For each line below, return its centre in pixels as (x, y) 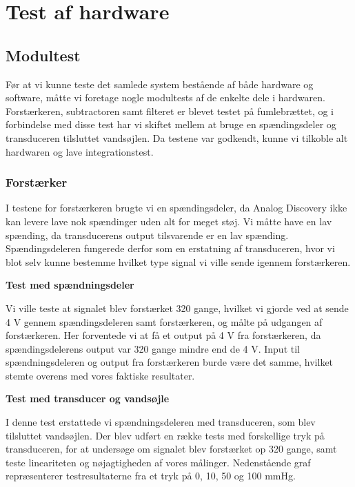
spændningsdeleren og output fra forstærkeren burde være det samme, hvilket (170, 362)
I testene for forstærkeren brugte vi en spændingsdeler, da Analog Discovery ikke (176, 208)
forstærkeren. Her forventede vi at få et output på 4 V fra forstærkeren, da (163, 335)
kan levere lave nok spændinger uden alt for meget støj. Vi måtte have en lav (169, 221)
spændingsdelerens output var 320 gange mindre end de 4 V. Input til (153, 348)
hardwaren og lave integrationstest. (80, 151)
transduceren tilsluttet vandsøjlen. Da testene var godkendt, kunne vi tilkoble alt (177, 137)
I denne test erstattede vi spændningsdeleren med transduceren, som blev (161, 422)
